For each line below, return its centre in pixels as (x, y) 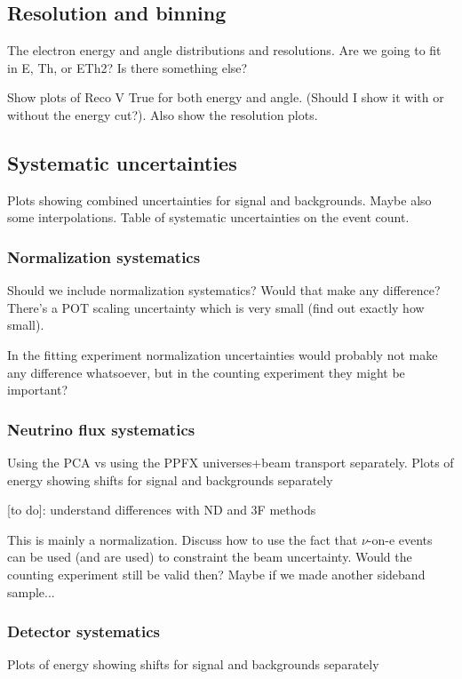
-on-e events (400, 539)
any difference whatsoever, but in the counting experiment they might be (206, 372)
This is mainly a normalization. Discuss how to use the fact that (183, 539)
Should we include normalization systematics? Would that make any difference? (224, 290)
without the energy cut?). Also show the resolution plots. (163, 114)
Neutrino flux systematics (101, 429)
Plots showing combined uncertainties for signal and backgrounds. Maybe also (219, 200)
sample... (31, 591)
